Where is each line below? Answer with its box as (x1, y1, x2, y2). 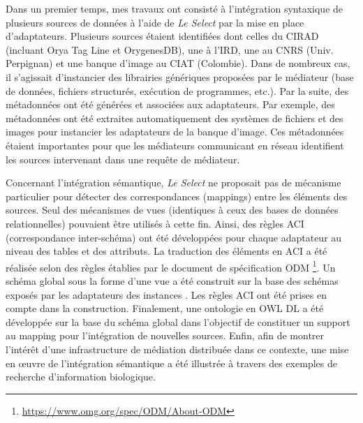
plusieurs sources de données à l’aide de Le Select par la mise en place (6, 15, 304, 29)
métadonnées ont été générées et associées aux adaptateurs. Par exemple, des (6, 97, 335, 112)
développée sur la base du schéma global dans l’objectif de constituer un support (6, 314, 350, 329)
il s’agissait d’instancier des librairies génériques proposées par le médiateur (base (6, 69, 354, 84)
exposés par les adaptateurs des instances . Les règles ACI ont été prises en (6, 287, 327, 302)
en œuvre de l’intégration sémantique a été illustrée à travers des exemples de (6, 355, 337, 370)
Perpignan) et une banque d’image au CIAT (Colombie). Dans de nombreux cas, (6, 56, 350, 70)
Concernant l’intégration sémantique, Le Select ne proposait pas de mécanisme (6, 175, 341, 190)
